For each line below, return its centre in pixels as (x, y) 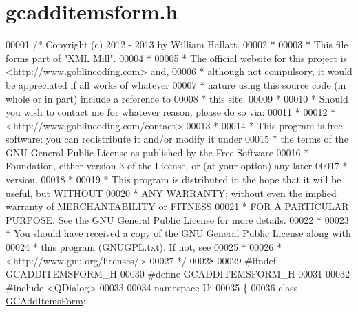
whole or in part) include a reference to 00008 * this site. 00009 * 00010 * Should (177, 98)
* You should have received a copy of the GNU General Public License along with (178, 233)
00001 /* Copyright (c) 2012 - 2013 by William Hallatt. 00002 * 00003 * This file (177, 44)
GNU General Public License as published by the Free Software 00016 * (157, 152)
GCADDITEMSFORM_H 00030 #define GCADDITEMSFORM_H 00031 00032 (178, 274)
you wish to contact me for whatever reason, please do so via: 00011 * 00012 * (171, 112)
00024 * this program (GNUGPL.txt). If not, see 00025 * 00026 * (144, 247)
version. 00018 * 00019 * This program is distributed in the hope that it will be (173, 179)
